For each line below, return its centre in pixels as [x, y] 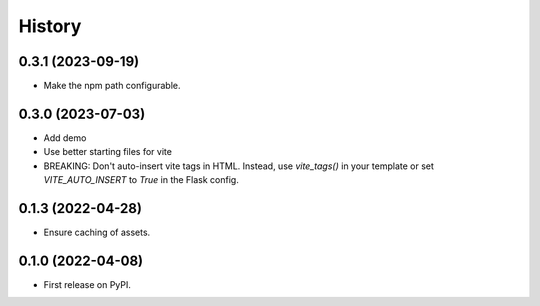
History [50, 26]
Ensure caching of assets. [97, 232]
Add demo [65, 137]
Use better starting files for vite [107, 152]
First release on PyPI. [87, 284]
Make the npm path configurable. [112, 86]
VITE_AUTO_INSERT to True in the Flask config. [141, 180]
